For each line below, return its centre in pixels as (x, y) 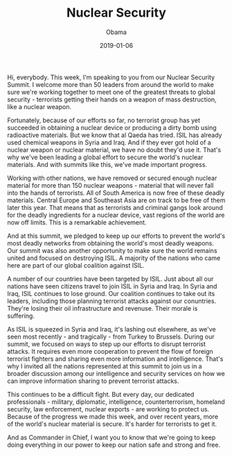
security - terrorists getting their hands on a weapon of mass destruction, (112, 99)
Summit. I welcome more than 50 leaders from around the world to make (111, 84)
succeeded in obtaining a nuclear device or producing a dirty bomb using (112, 127)
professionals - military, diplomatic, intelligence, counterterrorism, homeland (116, 402)
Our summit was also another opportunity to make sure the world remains (112, 250)
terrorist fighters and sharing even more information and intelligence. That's (115, 359)
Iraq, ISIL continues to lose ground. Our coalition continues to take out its (111, 293)
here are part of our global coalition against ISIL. (76, 265)
